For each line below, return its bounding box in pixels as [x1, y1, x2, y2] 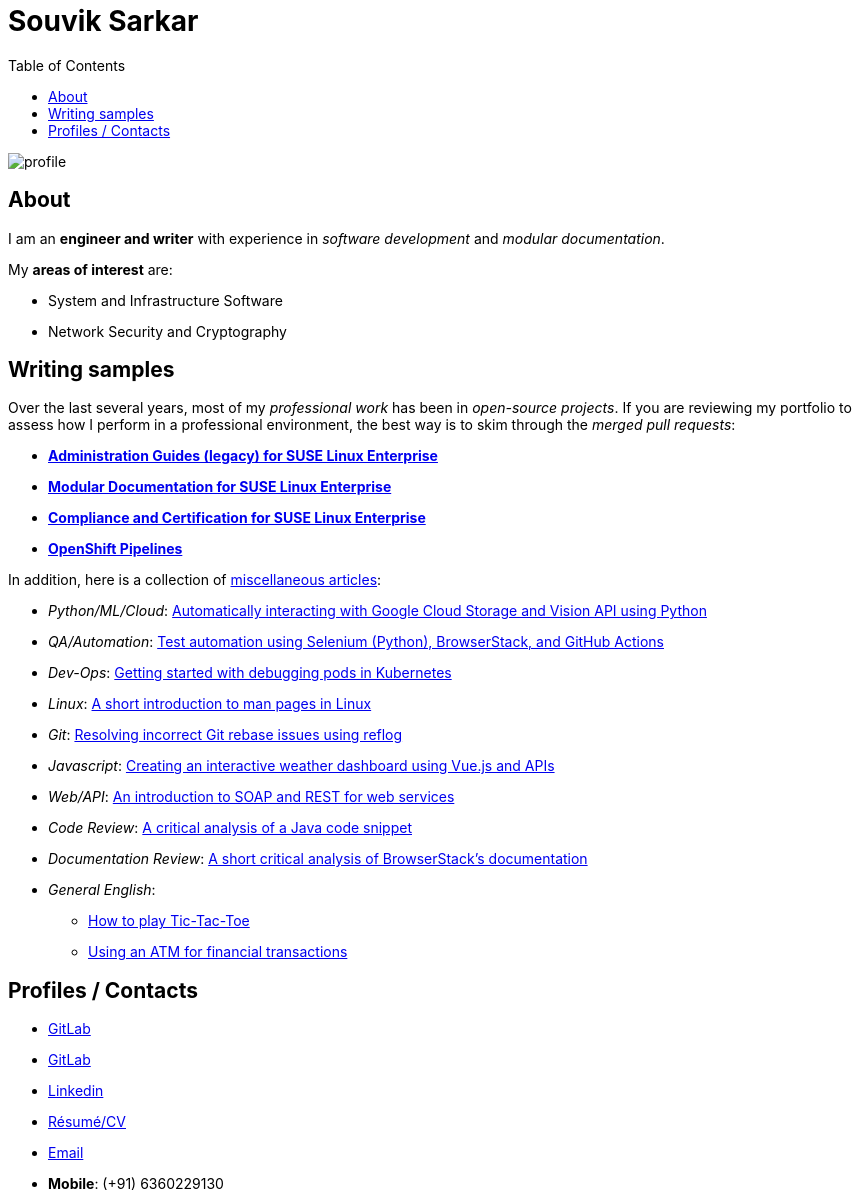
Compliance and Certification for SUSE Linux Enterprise [48, 509, 426, 527]
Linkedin [48, 1082, 104, 1100]
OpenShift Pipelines [48, 540, 183, 558]
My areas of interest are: [8, 260, 173, 278]
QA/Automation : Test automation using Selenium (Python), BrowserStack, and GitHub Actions [48, 633, 664, 651]
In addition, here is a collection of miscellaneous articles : [8, 571, 382, 589]
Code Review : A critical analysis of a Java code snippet [48, 819, 412, 837]
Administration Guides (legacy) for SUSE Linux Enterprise [48, 447, 438, 465]
